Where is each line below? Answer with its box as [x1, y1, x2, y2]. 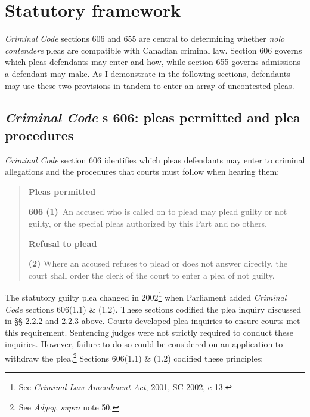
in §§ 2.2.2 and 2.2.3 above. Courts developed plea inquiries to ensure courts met [5, 314, 300, 327]
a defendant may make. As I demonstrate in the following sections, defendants [5, 67, 290, 79]
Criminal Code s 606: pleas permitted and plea [5, 108, 300, 126]
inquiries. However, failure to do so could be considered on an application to [5, 338, 283, 350]
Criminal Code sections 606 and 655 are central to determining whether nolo [5, 32, 285, 45]
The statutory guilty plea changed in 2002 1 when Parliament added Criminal [5, 289, 287, 304]
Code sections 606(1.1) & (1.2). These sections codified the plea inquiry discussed [5, 302, 301, 315]
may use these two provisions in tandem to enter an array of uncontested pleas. [5, 79, 294, 91]
